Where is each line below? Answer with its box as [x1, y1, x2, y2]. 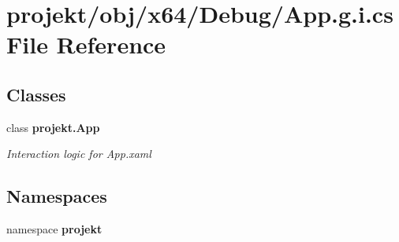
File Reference [6, 28, 166, 60]
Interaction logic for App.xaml [6, 145, 151, 162]
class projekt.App [6, 119, 100, 135]
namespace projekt [6, 221, 103, 237]
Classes [6, 82, 66, 106]
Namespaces [6, 184, 107, 208]
